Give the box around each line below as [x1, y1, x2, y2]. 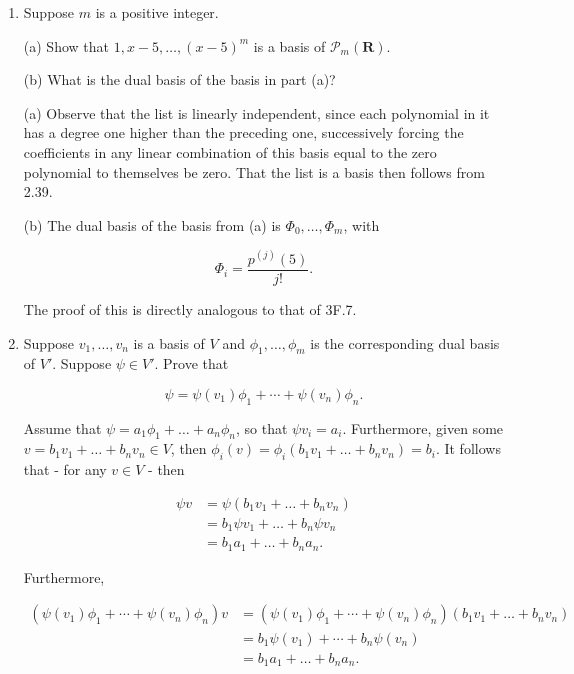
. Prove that [154, 353, 229, 374]
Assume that [23, 417, 102, 438]
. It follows [435, 438, 501, 459]
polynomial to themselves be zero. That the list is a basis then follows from [23, 161, 485, 182]
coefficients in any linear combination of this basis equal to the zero [23, 141, 437, 162]
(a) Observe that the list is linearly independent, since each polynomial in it [23, 102, 490, 123]
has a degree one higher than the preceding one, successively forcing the [23, 122, 464, 143]
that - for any [23, 459, 107, 480]
